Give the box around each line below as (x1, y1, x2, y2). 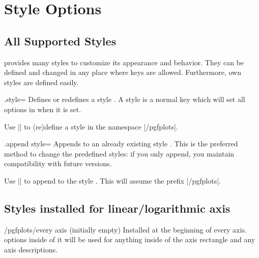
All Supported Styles (4, 33, 117, 48)
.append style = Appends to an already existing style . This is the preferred (4, 138, 238, 149)
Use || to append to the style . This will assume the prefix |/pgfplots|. (4, 175, 221, 186)
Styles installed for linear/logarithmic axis (4, 200, 231, 216)
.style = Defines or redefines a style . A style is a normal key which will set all (4, 94, 245, 105)
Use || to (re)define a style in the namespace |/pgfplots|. (4, 121, 178, 132)
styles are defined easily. (4, 76, 79, 87)
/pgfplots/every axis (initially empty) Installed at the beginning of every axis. (4, 224, 247, 235)
